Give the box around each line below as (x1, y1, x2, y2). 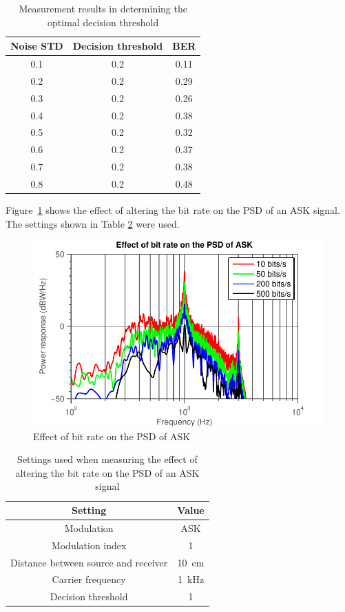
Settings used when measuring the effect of (17, 452, 198, 466)
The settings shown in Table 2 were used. (6, 216, 180, 230)
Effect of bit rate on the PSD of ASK (33, 428, 191, 443)
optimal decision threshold (48, 14, 159, 29)
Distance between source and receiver (10, 555, 168, 569)
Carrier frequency (52, 572, 126, 586)
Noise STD (10, 39, 63, 53)
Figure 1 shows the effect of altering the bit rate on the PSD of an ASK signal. (6, 203, 340, 217)
